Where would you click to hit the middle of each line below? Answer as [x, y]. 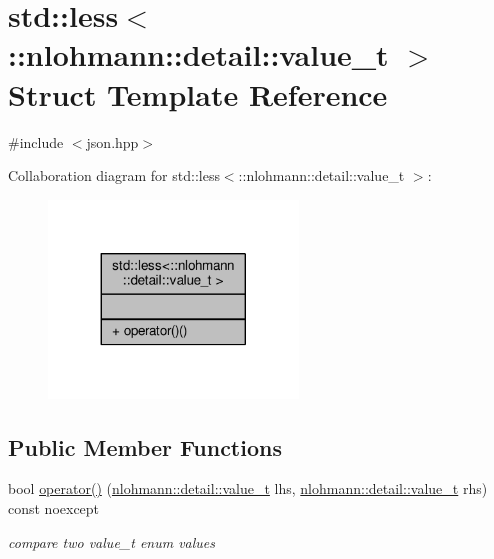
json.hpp [112, 141]
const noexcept [54, 507]
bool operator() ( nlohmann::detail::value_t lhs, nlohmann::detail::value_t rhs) [248, 488]
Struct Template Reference [198, 93]
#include [36, 141]
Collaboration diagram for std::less [114, 175]
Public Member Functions [145, 446]
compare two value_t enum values [112, 541]
